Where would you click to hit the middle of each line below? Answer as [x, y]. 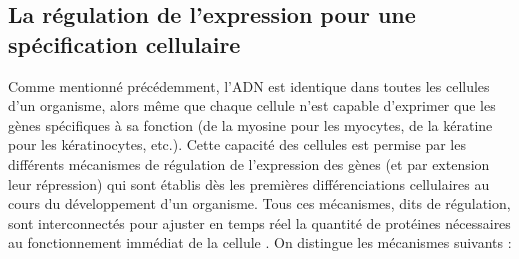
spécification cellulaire [124, 43]
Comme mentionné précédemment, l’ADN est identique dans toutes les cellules [249, 85]
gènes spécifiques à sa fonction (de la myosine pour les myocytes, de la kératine [250, 124]
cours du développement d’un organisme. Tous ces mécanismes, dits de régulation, [259, 203]
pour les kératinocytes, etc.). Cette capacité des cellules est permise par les [237, 144]
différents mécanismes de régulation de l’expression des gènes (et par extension [249, 163]
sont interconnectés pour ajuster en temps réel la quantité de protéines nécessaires [259, 222]
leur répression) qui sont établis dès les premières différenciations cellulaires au [249, 183]
